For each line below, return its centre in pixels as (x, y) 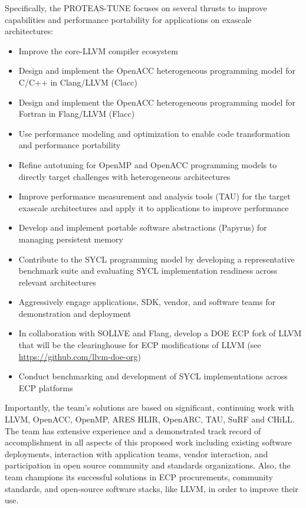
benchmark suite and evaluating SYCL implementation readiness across (148, 271)
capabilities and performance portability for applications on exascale (128, 19)
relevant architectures (57, 282)
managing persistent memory (71, 239)
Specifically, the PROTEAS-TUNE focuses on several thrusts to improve (136, 8)
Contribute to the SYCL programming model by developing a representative (157, 259)
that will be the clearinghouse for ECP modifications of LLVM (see (140, 345)
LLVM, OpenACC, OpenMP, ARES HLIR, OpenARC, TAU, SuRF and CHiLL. (150, 419)
